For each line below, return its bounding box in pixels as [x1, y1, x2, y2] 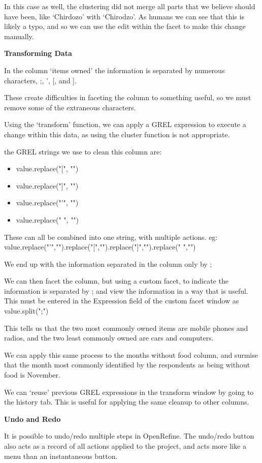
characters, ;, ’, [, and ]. [4, 75, 77, 85]
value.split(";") [4, 305, 49, 316]
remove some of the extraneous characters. [4, 102, 136, 112]
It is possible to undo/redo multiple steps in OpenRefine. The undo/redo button [4, 430, 254, 441]
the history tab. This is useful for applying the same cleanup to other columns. [4, 396, 249, 407]
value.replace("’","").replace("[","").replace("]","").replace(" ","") [4, 241, 196, 252]
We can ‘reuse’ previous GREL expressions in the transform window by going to [4, 386, 254, 397]
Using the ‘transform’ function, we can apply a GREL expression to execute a [4, 119, 246, 130]
